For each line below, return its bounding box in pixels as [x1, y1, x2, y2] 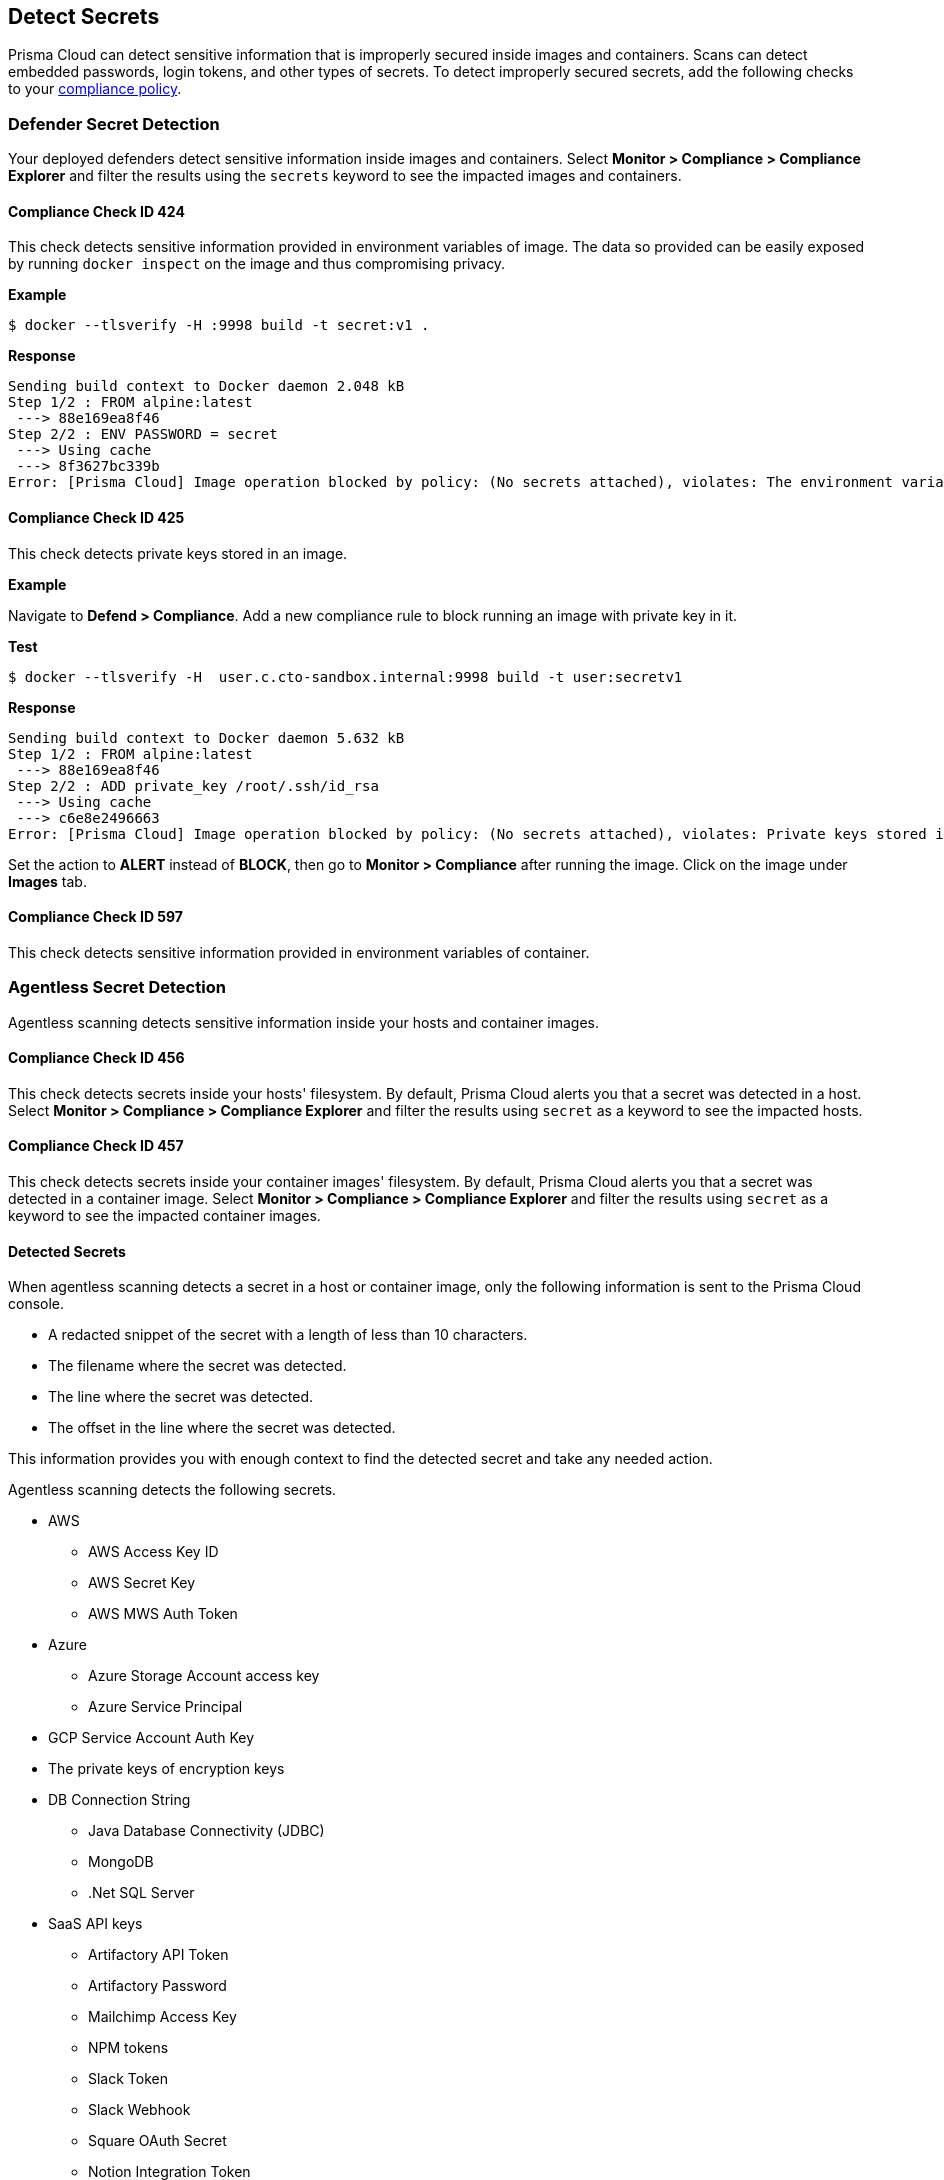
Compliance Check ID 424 [8, 202, 185, 220]
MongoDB [88, 1853, 154, 1871]
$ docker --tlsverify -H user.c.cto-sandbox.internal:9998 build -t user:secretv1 [8, 668, 683, 685]
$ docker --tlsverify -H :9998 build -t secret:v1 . [8, 317, 430, 334]
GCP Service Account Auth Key [48, 1729, 255, 1747]
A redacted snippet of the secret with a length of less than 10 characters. [48, 1326, 528, 1344]
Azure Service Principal [88, 1698, 243, 1716]
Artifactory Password [88, 1977, 227, 1995]
